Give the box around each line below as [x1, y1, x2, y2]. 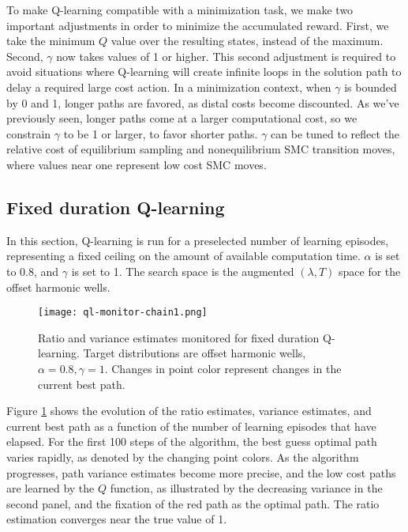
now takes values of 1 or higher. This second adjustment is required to [56, 47, 396, 64]
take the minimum [6, 32, 95, 49]
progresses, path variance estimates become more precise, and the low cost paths [6, 464, 396, 481]
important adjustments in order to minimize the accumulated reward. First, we [6, 17, 389, 33]
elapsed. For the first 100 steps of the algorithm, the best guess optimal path [6, 433, 377, 450]
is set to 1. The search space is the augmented [71, 262, 294, 279]
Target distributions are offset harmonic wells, [83, 345, 306, 361]
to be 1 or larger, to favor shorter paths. [63, 125, 258, 141]
